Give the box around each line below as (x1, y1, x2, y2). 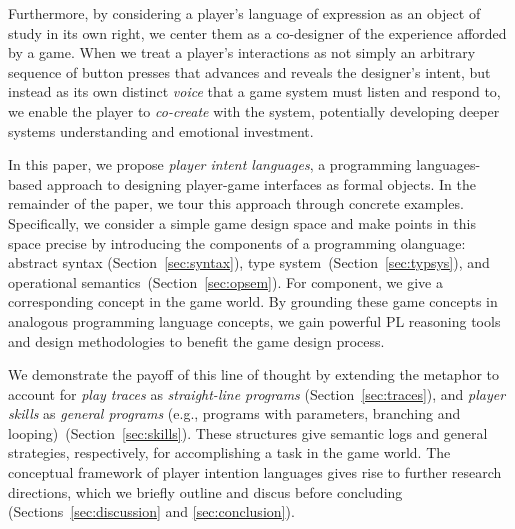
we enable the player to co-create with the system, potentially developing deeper (8, 100, 500, 121)
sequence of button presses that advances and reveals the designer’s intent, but (8, 61, 491, 82)
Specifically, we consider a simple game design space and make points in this (8, 212, 476, 233)
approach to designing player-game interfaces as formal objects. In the (46, 173, 476, 194)
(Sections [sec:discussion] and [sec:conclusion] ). (8, 501, 295, 522)
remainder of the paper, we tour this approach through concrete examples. (8, 193, 464, 214)
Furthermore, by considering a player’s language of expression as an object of (8, 3, 481, 23)
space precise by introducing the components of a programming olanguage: (8, 232, 466, 253)
